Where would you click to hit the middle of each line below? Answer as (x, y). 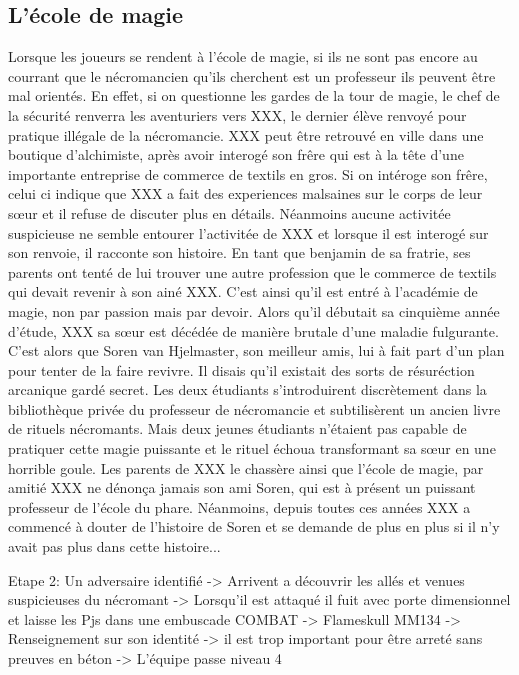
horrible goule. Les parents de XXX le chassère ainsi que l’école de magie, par (246, 467)
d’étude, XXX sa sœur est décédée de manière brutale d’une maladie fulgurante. (253, 330)
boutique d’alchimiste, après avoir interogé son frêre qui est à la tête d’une (236, 154)
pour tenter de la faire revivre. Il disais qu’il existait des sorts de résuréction (241, 369)
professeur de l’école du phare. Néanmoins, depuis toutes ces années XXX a (239, 506)
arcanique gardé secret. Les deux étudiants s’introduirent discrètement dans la (247, 389)
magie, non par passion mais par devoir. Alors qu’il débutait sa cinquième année (254, 310)
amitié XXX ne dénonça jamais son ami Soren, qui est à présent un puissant (242, 487)
